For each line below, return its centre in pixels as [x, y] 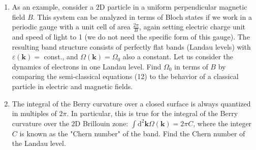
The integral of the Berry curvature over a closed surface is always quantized [131, 103]
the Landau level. [39, 143]
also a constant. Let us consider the [178, 57]
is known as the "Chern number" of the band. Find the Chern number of [132, 133]
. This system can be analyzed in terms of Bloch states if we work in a [142, 16]
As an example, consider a [53, 7]
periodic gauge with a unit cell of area [71, 27]
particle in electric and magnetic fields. [72, 86]
